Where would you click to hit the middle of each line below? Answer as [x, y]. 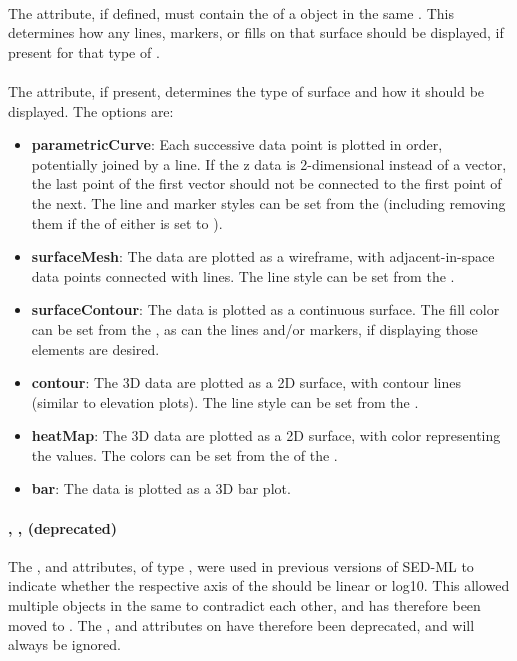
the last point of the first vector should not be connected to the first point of [266, 183]
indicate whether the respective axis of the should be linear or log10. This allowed [259, 585]
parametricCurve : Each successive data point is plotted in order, [237, 144]
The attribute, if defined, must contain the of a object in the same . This [231, 12]
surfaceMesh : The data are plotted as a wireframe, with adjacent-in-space [263, 256]
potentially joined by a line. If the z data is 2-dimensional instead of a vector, [269, 163]
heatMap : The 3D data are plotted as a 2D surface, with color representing [266, 435]
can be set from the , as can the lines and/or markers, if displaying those [254, 328]
